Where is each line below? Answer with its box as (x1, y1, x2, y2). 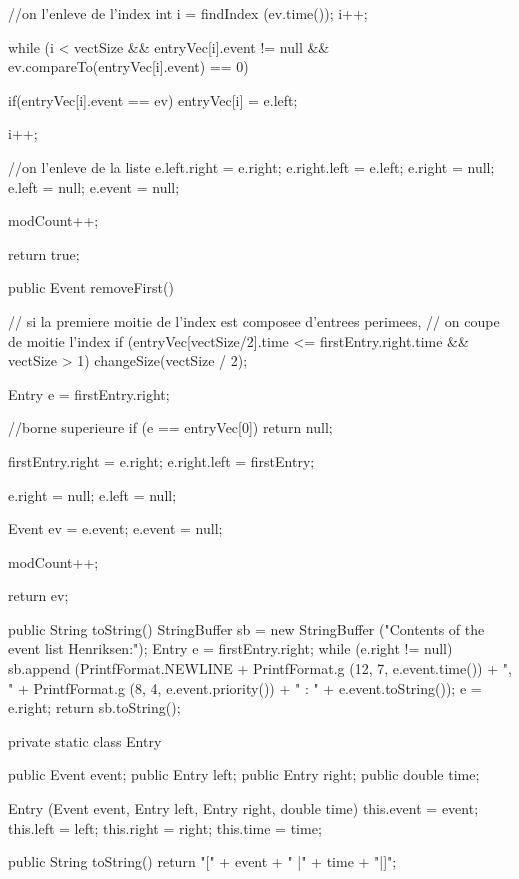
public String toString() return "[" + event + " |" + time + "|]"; (8, 851, 397, 872)
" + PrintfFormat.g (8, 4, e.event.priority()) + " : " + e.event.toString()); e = (8, 677, 482, 698)
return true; (8, 243, 80, 264)
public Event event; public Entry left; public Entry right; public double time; (8, 764, 480, 785)
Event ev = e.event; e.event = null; (8, 518, 223, 539)
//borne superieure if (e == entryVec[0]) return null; (8, 417, 333, 438)
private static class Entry (8, 730, 162, 751)
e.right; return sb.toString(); (8, 697, 181, 718)
